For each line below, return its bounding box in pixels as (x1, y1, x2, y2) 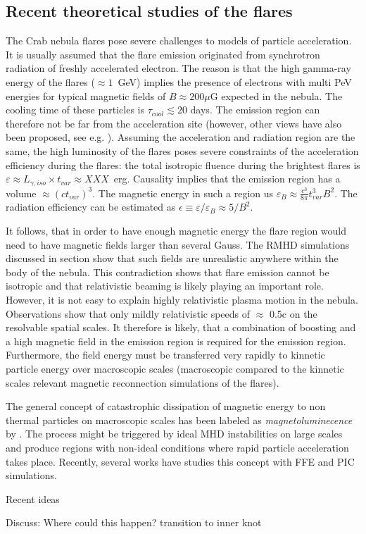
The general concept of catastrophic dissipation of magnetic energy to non (6, 399, 326, 414)
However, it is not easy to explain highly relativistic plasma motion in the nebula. (6, 292, 358, 306)
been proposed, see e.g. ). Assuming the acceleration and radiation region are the (6, 130, 355, 144)
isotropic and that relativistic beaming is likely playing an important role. (6, 278, 324, 293)
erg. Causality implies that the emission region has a (113, 171, 341, 186)
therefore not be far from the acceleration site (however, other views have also (6, 116, 342, 130)
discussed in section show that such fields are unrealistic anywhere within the (6, 251, 339, 266)
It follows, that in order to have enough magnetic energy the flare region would (6, 223, 347, 238)
